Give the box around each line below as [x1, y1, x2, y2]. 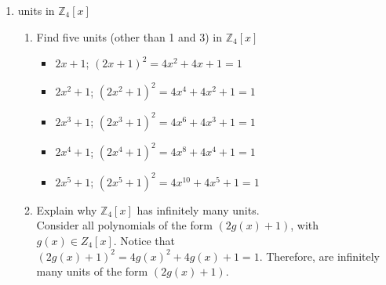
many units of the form [36, 263, 148, 280]
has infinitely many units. [137, 201, 260, 218]
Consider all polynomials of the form [36, 217, 213, 233]
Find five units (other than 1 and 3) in [36, 28, 222, 45]
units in [17, 2, 55, 18]
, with [290, 217, 319, 233]
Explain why [36, 201, 97, 218]
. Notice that [113, 232, 175, 248]
